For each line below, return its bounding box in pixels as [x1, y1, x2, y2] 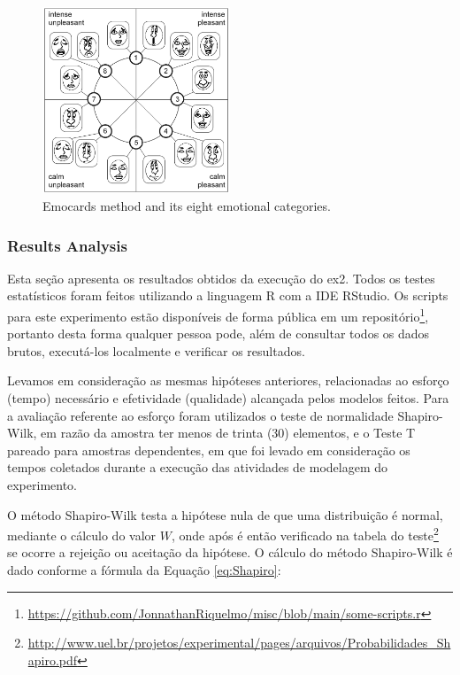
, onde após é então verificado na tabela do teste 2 [171, 524, 439, 544]
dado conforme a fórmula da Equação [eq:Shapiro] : [7, 561, 281, 579]
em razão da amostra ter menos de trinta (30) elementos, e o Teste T [41, 423, 416, 442]
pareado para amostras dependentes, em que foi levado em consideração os [7, 440, 410, 459]
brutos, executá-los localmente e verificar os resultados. [7, 341, 305, 360]
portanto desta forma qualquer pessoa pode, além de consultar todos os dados [7, 324, 430, 343]
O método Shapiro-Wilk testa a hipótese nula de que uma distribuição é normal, [7, 505, 443, 524]
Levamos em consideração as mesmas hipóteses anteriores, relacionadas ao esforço [7, 371, 449, 390]
